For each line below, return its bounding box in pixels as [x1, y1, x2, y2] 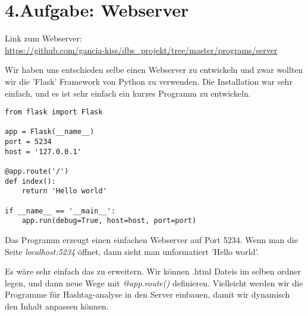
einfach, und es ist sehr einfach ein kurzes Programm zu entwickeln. [5, 87, 251, 99]
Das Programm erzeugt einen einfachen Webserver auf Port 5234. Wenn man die [5, 233, 298, 245]
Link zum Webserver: [5, 32, 82, 44]
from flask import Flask [5, 108, 103, 117]
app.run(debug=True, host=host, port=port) [21, 216, 197, 225]
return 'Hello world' [21, 187, 107, 196]
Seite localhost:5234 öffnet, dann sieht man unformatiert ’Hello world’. [5, 245, 259, 257]
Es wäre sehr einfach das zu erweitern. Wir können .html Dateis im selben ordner [5, 265, 301, 277]
